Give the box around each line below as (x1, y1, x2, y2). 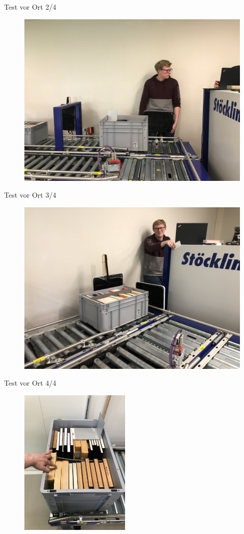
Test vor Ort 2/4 (4, 2, 56, 12)
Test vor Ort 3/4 (4, 190, 56, 200)
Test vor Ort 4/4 (4, 378, 56, 388)
